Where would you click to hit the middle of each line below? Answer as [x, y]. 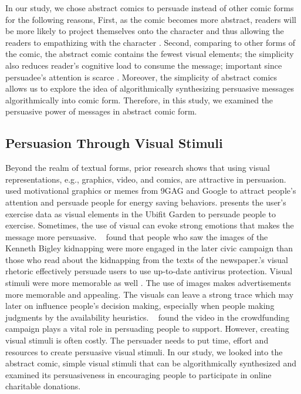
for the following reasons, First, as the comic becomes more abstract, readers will [151, 19]
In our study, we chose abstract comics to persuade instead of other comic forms [150, 8]
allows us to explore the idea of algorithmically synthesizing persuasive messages [150, 88]
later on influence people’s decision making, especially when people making [140, 306]
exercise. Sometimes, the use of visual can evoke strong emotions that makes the [150, 225]
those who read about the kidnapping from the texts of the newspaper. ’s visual [147, 259]
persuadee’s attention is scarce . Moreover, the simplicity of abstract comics [141, 77]
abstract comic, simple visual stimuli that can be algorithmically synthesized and [151, 363]
